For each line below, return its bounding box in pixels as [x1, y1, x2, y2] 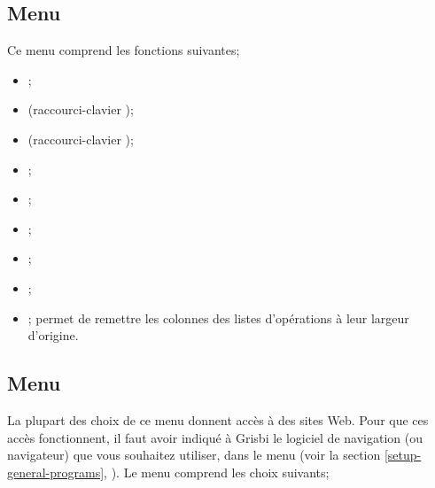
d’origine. [27, 326, 79, 345]
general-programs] [7, 462, 105, 481]
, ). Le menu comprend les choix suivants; [104, 462, 330, 481]
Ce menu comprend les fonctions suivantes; [7, 41, 240, 59]
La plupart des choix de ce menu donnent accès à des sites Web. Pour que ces [7, 410, 429, 429]
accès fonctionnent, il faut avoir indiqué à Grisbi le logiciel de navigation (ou [7, 428, 423, 446]
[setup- [384, 445, 422, 464]
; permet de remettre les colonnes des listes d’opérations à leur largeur [27, 308, 409, 327]
